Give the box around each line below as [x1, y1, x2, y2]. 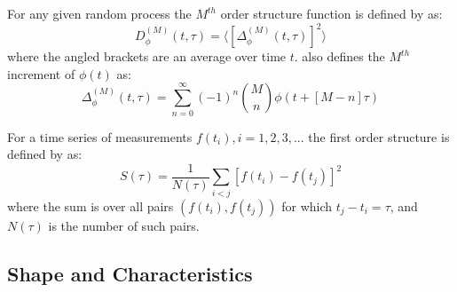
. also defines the [294, 47, 385, 66]
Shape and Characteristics [7, 259, 253, 287]
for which [281, 196, 333, 215]
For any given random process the [7, 4, 192, 22]
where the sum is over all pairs [7, 196, 174, 215]
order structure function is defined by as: [220, 4, 443, 22]
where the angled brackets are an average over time [7, 47, 287, 66]
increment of [7, 64, 75, 83]
